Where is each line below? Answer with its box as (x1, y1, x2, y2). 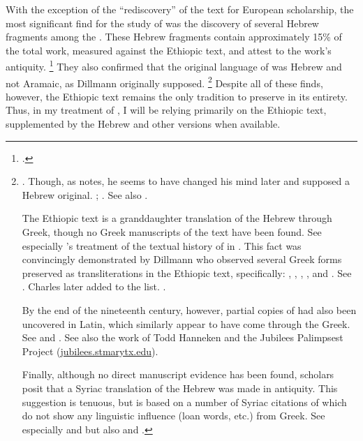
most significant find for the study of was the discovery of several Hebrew (6, 15, 319, 30)
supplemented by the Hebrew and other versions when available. (6, 117, 281, 131)
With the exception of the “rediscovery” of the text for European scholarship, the (6, 2, 354, 16)
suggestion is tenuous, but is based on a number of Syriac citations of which (22, 394, 347, 409)
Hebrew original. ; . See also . (22, 187, 148, 202)
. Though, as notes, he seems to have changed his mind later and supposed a (22, 174, 350, 188)
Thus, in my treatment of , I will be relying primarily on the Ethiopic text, (6, 103, 327, 117)
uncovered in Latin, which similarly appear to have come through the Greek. (22, 316, 350, 331)
